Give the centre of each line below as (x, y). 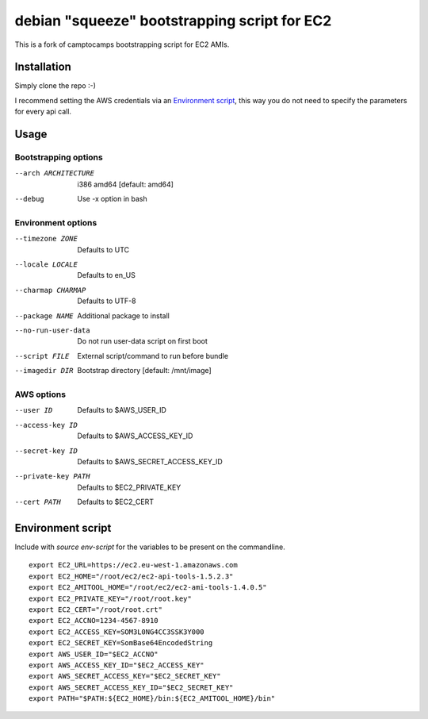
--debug (30, 199)
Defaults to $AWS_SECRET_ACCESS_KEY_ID (150, 461)
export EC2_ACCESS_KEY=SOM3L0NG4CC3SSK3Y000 (117, 632)
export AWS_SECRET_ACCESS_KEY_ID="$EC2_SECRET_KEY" (131, 687)
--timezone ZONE (46, 239)
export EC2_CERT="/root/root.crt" (96, 609)
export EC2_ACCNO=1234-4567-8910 (94, 621)
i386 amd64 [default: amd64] (126, 184)
